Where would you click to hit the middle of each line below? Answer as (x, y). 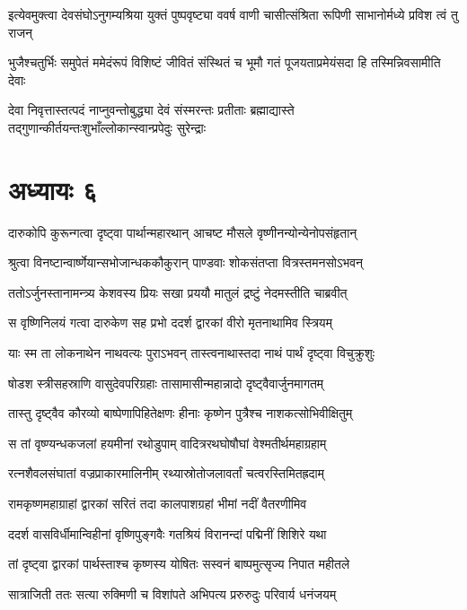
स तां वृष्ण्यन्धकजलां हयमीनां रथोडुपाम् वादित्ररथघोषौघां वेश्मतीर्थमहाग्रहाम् (167, 443)
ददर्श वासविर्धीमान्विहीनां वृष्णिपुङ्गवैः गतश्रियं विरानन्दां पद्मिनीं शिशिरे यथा (167, 533)
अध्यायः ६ (53, 189)
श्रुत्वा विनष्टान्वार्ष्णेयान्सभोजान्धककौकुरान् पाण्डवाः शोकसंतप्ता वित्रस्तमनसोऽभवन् (185, 262)
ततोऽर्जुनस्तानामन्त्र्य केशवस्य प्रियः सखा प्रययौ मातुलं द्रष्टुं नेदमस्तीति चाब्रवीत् (178, 292)
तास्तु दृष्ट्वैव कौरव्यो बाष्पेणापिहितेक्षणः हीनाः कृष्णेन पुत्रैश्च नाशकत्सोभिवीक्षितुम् (181, 413)
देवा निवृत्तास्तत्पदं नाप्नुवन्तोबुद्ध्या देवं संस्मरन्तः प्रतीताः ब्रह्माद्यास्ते (151, 110)
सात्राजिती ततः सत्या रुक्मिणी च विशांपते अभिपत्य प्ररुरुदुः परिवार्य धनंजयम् (172, 593)
